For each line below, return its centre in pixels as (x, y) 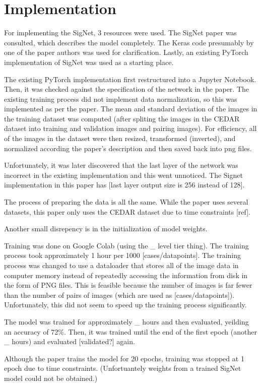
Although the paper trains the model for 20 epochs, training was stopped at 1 (124, 358)
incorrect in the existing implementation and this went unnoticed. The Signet (123, 175)
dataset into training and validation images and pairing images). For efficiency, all (130, 128)
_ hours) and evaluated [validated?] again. (70, 341)
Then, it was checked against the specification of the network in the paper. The (126, 89)
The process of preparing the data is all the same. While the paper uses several (126, 202)
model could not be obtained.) (51, 378)
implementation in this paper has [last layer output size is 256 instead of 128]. (124, 185)
